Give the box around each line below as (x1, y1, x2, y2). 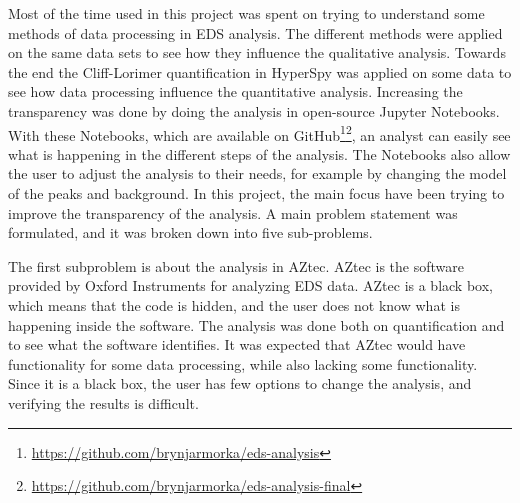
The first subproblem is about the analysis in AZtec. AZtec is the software (8, 255, 465, 276)
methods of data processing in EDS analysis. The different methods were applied (8, 22, 503, 43)
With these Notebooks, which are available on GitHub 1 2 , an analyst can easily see (8, 121, 511, 145)
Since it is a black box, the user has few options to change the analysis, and (8, 373, 472, 394)
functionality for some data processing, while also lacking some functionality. (8, 353, 478, 374)
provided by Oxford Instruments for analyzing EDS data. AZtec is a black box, (8, 275, 493, 296)
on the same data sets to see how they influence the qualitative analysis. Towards (8, 42, 506, 63)
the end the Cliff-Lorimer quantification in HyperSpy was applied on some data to (8, 61, 512, 82)
